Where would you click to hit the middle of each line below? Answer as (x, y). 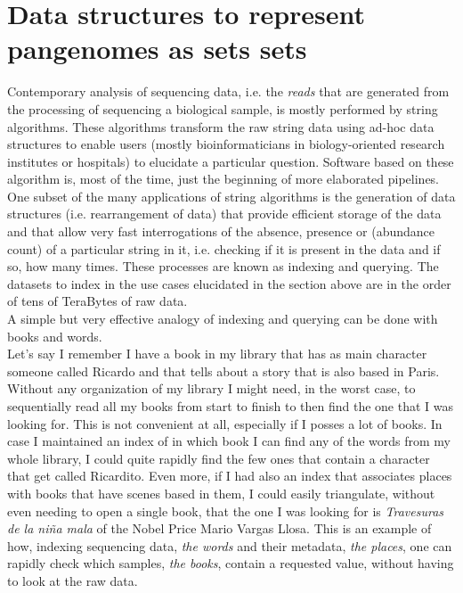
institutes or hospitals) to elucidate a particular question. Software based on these (231, 161)
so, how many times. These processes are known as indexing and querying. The (223, 266)
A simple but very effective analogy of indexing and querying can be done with (223, 319)
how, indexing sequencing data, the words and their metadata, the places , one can (230, 545)
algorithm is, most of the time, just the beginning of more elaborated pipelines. (223, 179)
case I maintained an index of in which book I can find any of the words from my (229, 441)
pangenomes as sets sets (157, 49)
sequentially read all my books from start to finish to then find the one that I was (231, 406)
